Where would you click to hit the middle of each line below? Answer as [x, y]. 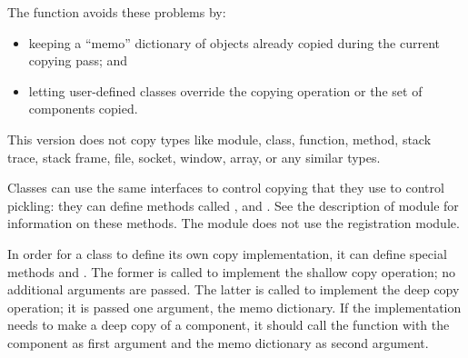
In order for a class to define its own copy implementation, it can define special [227, 253]
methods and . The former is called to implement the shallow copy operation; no [232, 271]
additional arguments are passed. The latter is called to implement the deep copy [234, 289]
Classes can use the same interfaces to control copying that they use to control [226, 188]
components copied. [83, 109]
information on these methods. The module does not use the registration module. [234, 223]
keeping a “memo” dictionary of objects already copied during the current [234, 42]
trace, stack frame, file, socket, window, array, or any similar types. [194, 157]
